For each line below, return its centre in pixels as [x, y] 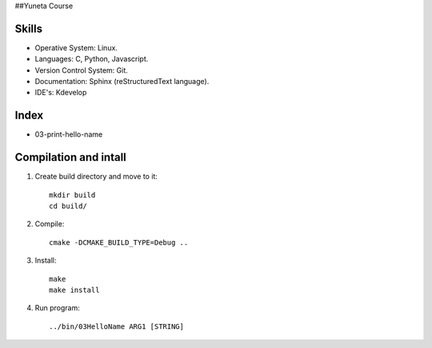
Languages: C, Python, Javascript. [92, 59]
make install [74, 290]
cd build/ [68, 206]
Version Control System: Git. [81, 70]
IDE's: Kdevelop [61, 93]
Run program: [57, 308]
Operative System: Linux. [76, 47]
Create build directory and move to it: [96, 177]
